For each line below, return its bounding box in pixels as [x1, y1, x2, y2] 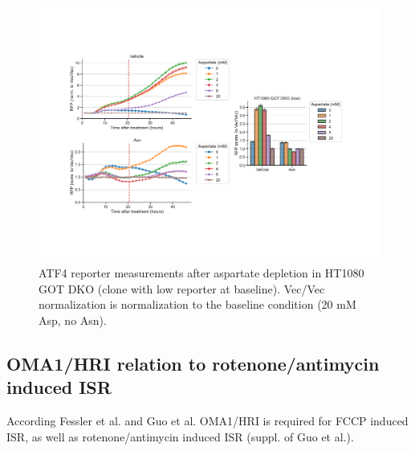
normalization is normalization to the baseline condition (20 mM [39, 296, 356, 313]
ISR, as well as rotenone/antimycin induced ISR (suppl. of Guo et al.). [6, 428, 354, 445]
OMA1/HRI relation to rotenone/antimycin [6, 351, 380, 375]
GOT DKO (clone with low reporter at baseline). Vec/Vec [39, 280, 325, 297]
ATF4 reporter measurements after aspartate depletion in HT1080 [39, 264, 364, 281]
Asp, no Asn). [39, 311, 107, 328]
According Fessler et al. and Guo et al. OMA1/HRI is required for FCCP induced [6, 412, 409, 429]
